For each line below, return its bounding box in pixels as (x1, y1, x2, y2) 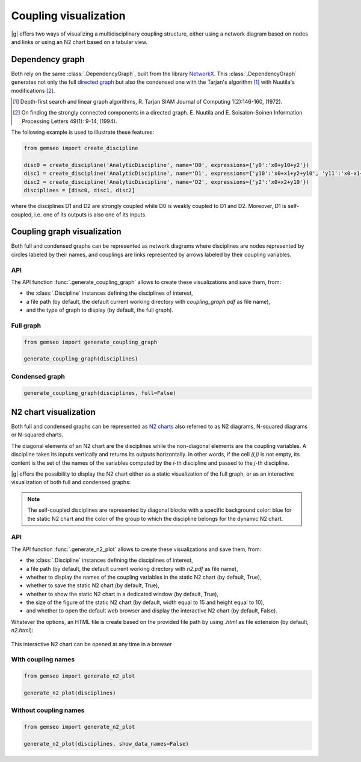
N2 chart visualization (11, 407, 96, 417)
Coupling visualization (11, 9, 126, 22)
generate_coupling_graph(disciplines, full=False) (23, 389, 177, 396)
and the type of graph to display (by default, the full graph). (26, 306, 174, 313)
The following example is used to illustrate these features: (11, 128, 155, 136)
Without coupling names (11, 706, 85, 714)
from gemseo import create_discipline (23, 145, 138, 152)
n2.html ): (11, 627, 34, 634)
